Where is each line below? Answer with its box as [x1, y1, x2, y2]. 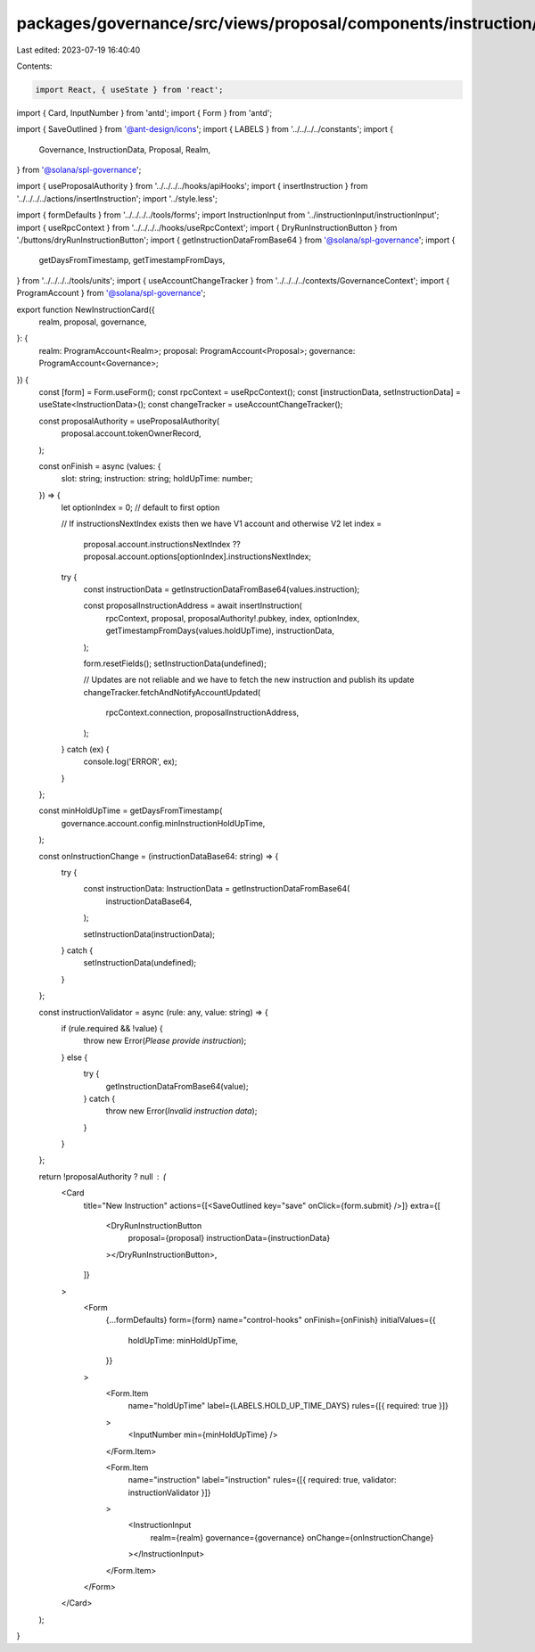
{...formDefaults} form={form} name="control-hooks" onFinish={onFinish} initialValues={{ [105, 1315, 436, 1326]
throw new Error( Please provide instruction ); [83, 1035, 247, 1047]
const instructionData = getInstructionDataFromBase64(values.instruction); [83, 584, 360, 595]
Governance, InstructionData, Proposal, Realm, [38, 144, 211, 155]
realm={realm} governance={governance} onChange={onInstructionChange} [150, 1532, 434, 1542]
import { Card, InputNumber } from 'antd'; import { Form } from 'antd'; [16, 107, 272, 118]
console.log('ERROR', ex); [83, 756, 177, 767]
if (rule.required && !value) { [61, 1023, 164, 1033]
